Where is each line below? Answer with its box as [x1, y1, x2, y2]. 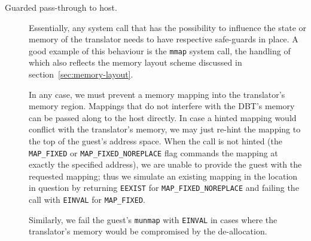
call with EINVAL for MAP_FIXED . [29, 193, 145, 206]
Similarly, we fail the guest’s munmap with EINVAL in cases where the [29, 213, 278, 225]
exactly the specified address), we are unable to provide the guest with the [29, 158, 302, 171]
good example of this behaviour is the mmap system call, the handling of [29, 44, 291, 57]
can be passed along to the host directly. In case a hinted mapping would [29, 111, 297, 123]
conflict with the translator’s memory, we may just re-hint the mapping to [29, 123, 301, 135]
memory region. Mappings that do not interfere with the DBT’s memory [29, 100, 295, 112]
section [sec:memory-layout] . [29, 68, 133, 81]
